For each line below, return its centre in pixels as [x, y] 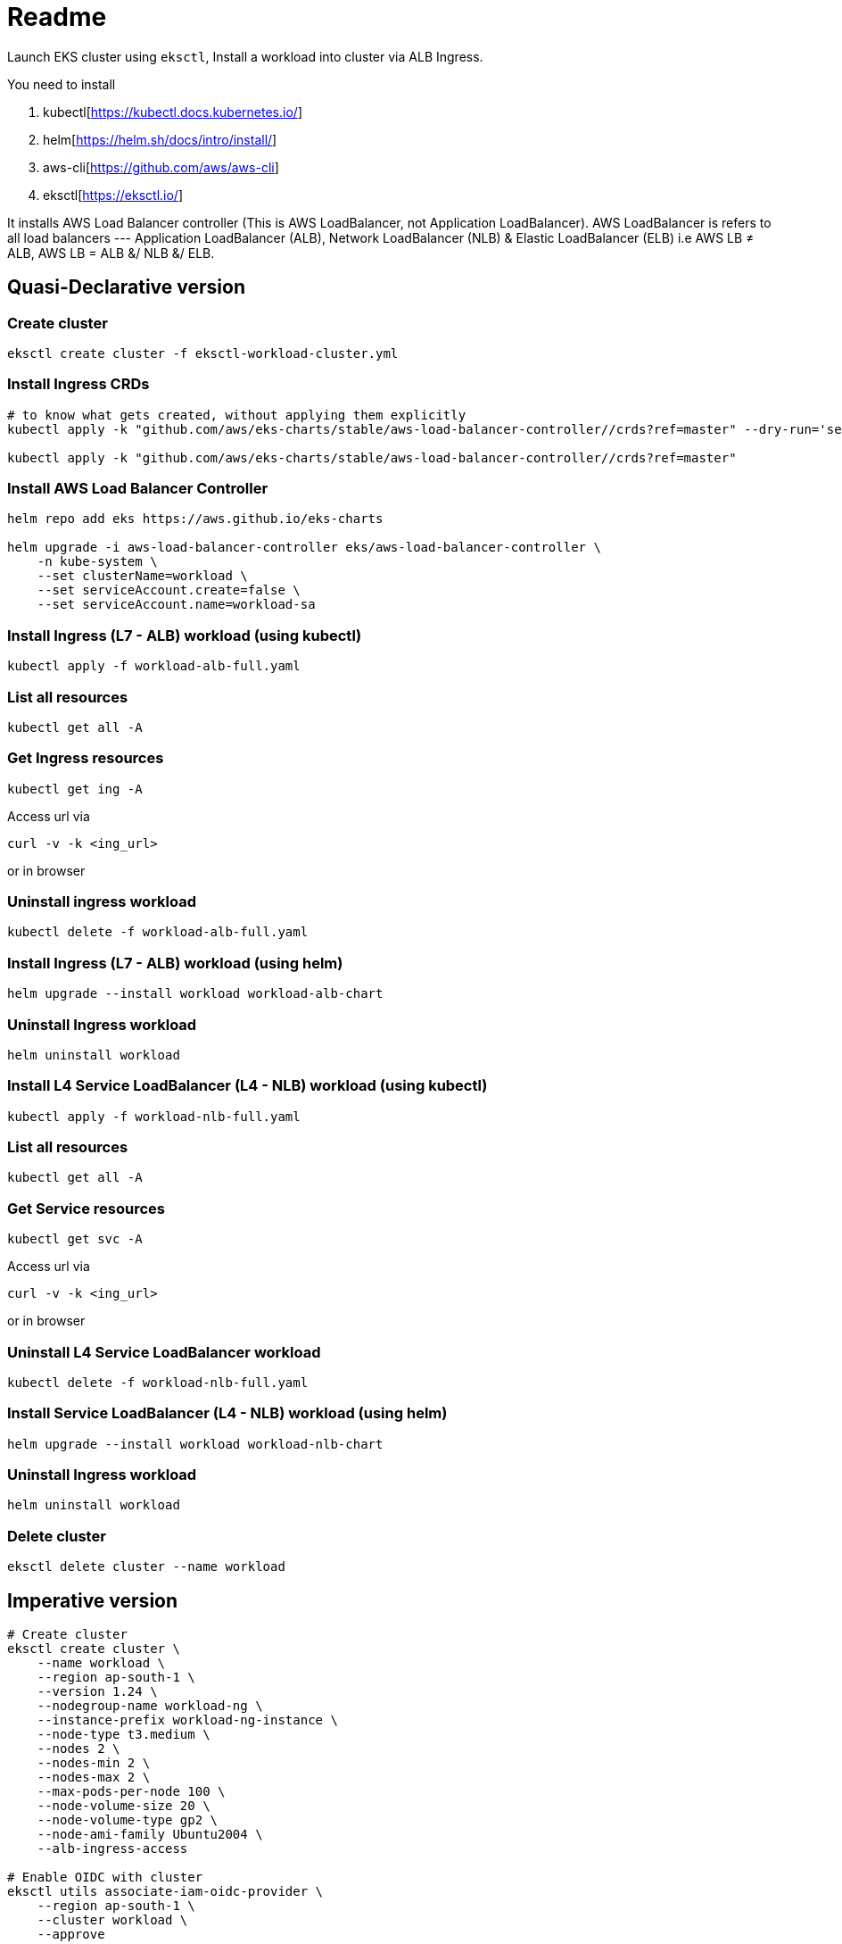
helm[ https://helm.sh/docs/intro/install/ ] [160, 139]
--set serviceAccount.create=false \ [169, 590]
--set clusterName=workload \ [142, 576]
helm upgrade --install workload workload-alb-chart [195, 994]
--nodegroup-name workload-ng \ [150, 1706]
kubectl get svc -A [75, 1239]
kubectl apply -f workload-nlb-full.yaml [154, 1116]
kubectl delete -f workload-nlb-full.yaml [158, 1382]
